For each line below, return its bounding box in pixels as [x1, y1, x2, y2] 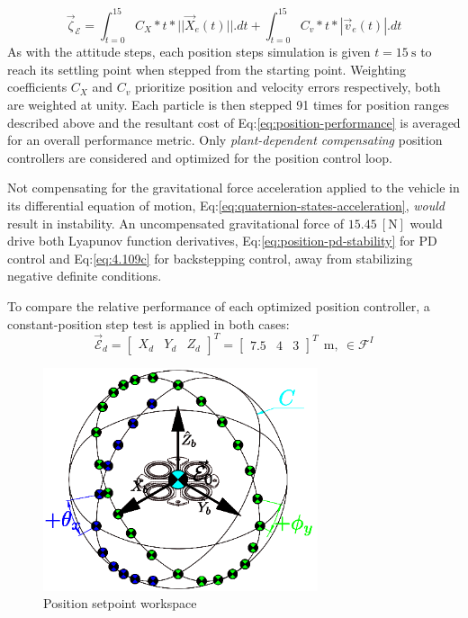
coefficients [7, 77, 67, 96]
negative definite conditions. [7, 266, 162, 285]
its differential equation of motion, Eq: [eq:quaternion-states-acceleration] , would [7, 196, 445, 215]
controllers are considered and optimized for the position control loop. [7, 148, 392, 166]
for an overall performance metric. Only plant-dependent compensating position [7, 130, 443, 149]
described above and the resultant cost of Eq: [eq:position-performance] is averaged [7, 112, 461, 131]
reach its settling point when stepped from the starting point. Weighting [7, 59, 407, 78]
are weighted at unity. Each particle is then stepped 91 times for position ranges [7, 95, 450, 114]
